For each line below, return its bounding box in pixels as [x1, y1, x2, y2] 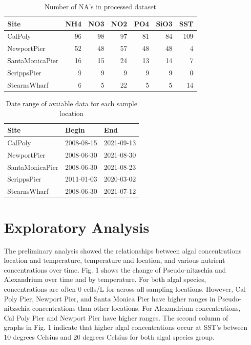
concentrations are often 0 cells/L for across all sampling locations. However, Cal [4, 283, 246, 294]
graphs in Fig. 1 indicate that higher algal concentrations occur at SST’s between [4, 322, 248, 332]
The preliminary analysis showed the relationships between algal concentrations [4, 245, 242, 255]
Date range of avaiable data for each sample [6, 98, 137, 108]
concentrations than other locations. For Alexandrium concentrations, [32, 303, 241, 313]
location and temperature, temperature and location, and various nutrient [4, 255, 225, 265]
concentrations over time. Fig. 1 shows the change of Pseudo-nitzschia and [4, 264, 226, 275]
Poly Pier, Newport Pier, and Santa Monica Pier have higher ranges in [4, 293, 216, 303]
